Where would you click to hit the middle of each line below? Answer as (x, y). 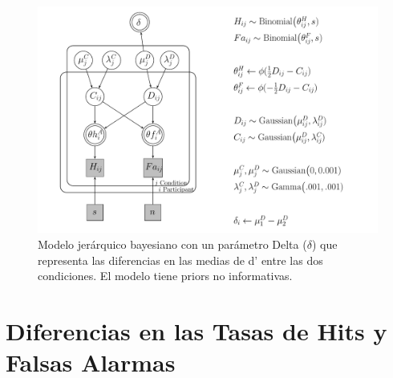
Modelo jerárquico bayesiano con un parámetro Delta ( (172, 244)
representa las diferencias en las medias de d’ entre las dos (180, 260)
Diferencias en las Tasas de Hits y (196, 330)
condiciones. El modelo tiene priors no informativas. (165, 276)
